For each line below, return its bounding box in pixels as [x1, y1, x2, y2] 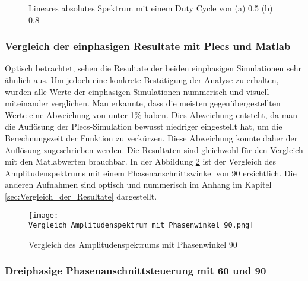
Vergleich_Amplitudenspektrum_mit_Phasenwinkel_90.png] [28, 221, 254, 230]
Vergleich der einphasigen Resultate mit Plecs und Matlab [5, 39, 291, 53]
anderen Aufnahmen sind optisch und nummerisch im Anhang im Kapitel [5, 178, 272, 191]
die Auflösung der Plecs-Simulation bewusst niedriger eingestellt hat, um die [5, 120, 282, 132]
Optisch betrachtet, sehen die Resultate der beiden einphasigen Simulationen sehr [5, 62, 302, 74]
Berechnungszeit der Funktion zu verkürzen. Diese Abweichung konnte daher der [5, 131, 298, 144]
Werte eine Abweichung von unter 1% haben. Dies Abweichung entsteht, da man [5, 108, 298, 121]
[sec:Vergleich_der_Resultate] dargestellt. [5, 190, 157, 202]
